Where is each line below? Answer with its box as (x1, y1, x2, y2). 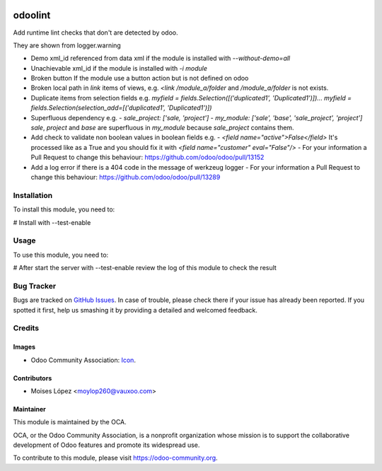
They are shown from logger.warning (13, 41, 122, 50)
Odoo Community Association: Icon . (30, 356, 136, 364)
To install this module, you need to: (13, 205, 115, 214)
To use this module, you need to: (13, 250, 109, 259)
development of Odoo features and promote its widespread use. (13, 441, 200, 449)
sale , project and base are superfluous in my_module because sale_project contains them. (30, 124, 294, 132)
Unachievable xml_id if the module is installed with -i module (30, 64, 208, 72)
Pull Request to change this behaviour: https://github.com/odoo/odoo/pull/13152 (30, 153, 265, 162)
